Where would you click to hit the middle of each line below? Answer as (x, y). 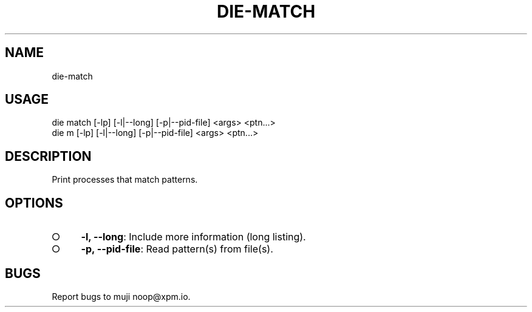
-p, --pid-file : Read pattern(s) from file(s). (177, 249)
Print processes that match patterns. (125, 180)
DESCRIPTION (48, 156)
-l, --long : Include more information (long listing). (193, 237)
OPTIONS (34, 203)
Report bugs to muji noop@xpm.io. (121, 296)
